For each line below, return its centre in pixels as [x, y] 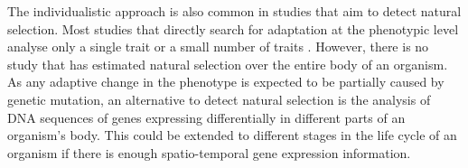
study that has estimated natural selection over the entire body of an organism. [228, 64]
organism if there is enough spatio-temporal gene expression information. [209, 152]
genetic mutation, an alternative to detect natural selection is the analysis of [219, 99]
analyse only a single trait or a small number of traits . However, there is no [218, 47]
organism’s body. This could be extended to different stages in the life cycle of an [232, 135]
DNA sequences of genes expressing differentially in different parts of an [206, 117]
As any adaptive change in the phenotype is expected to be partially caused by [226, 82]
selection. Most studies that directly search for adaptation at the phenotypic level [233, 28]
